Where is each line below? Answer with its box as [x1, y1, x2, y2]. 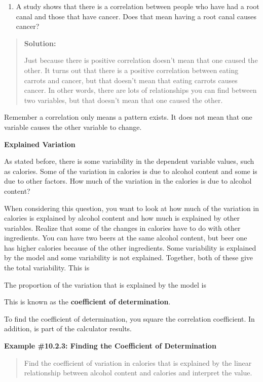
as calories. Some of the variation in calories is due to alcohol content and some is [4, 165, 257, 176]
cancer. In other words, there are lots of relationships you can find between [24, 85, 257, 95]
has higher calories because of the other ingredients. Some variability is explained [4, 242, 256, 253]
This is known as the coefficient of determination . [4, 296, 171, 307]
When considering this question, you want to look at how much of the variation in [4, 202, 259, 213]
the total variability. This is [4, 262, 90, 273]
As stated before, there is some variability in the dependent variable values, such [4, 156, 254, 166]
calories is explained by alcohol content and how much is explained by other [4, 213, 240, 223]
